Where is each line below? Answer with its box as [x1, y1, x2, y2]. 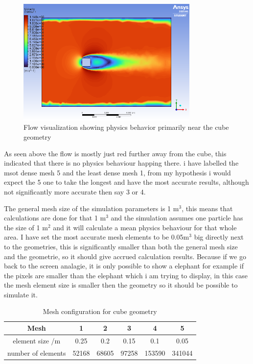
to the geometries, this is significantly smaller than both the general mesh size [4, 242, 238, 251]
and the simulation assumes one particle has [111, 213, 243, 223]
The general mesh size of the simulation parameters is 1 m [4, 203, 179, 213]
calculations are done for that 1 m [4, 213, 106, 223]
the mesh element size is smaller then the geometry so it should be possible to [4, 280, 238, 290]
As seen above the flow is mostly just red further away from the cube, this [4, 148, 227, 158]
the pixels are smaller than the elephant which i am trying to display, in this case [4, 270, 248, 280]
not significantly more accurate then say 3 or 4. [4, 187, 146, 197]
